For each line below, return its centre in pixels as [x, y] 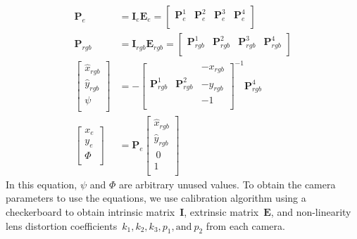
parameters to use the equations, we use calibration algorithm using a [156, 198]
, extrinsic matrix [221, 212]
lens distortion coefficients [62, 225]
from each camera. [245, 225]
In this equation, [42, 184]
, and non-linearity [311, 212]
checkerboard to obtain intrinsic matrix [90, 212]
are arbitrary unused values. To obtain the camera [227, 184]
